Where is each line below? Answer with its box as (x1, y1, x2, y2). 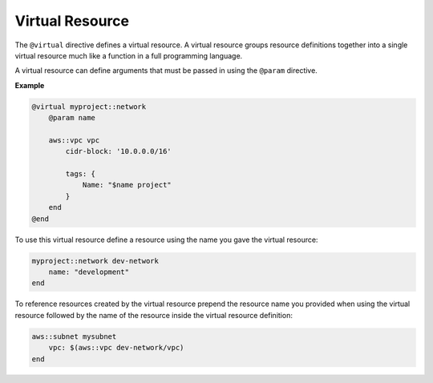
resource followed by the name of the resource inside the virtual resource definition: (14, 310, 293, 320)
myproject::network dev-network (31, 256, 160, 265)
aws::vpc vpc (48, 135, 100, 144)
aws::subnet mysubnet (31, 332, 117, 341)
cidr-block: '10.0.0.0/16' (65, 147, 172, 156)
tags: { (65, 169, 96, 179)
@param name (48, 113, 96, 123)
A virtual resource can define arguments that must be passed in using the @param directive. (14, 66, 318, 75)
